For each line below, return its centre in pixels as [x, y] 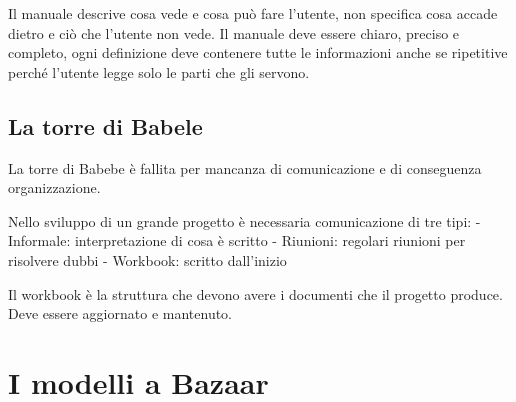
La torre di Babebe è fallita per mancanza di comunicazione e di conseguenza [245, 167]
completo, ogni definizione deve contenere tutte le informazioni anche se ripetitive [258, 52]
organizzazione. [54, 187]
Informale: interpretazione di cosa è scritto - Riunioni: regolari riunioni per [237, 240]
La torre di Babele [105, 125]
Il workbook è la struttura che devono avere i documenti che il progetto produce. [255, 293]
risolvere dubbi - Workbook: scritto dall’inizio [147, 259]
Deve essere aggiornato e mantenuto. [120, 313]
